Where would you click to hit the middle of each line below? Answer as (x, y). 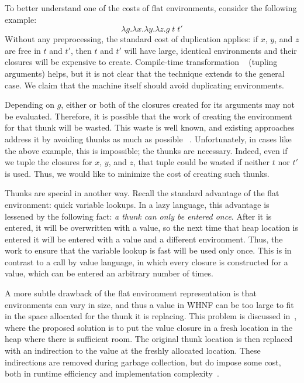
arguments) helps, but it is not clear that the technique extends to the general (145, 73)
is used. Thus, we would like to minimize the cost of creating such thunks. (137, 173)
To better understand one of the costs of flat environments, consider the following (151, 8)
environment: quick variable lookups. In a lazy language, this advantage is (137, 204)
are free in (23, 50)
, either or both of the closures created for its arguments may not (178, 105)
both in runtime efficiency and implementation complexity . (112, 373)
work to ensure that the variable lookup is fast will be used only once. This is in (148, 250)
